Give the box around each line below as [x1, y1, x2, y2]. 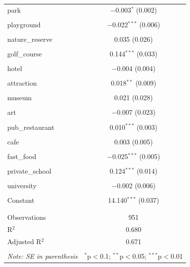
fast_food [7, 151, 36, 161]
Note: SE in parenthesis [7, 251, 78, 261]
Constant [7, 195, 35, 205]
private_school [7, 165, 52, 176]
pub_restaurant [7, 122, 54, 132]
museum [7, 92, 32, 103]
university [7, 180, 37, 190]
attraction [7, 78, 37, 88]
